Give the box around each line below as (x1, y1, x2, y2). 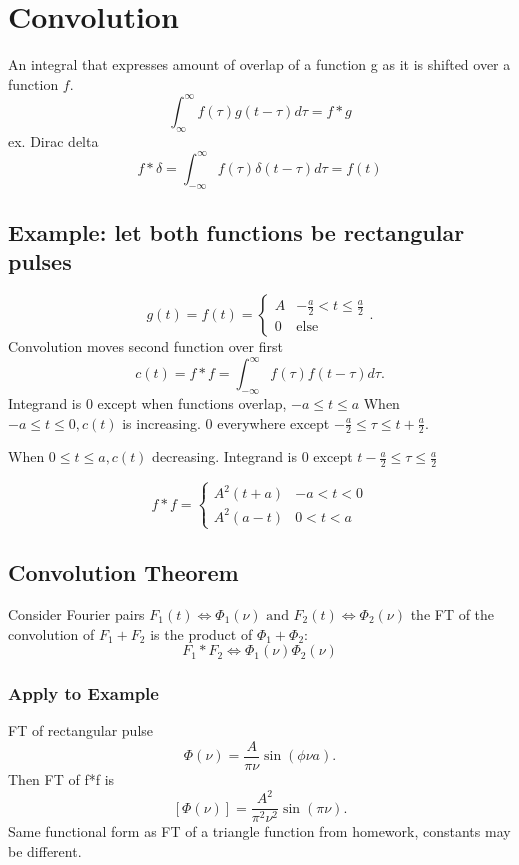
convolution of (8, 623, 95, 644)
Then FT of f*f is (8, 769, 115, 790)
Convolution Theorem (8, 557, 239, 588)
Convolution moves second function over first (8, 336, 283, 357)
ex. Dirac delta (8, 130, 99, 151)
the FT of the (410, 604, 495, 624)
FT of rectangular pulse (8, 720, 154, 741)
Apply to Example (8, 681, 159, 706)
